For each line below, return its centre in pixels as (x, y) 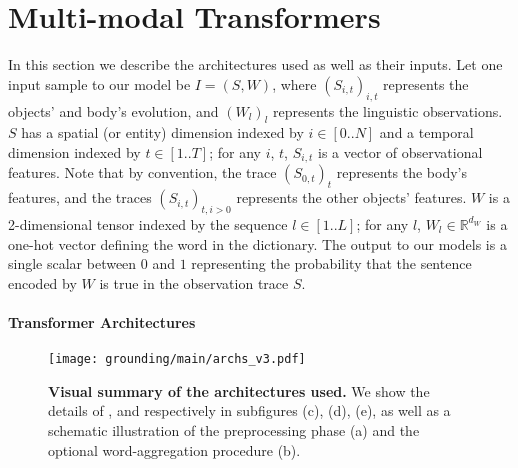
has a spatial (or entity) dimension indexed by (162, 132)
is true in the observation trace (194, 282)
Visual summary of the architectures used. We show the (239, 390)
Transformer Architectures (102, 321)
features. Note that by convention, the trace (142, 172)
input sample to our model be (99, 83)
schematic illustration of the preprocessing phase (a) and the (234, 429)
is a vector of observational (400, 151)
